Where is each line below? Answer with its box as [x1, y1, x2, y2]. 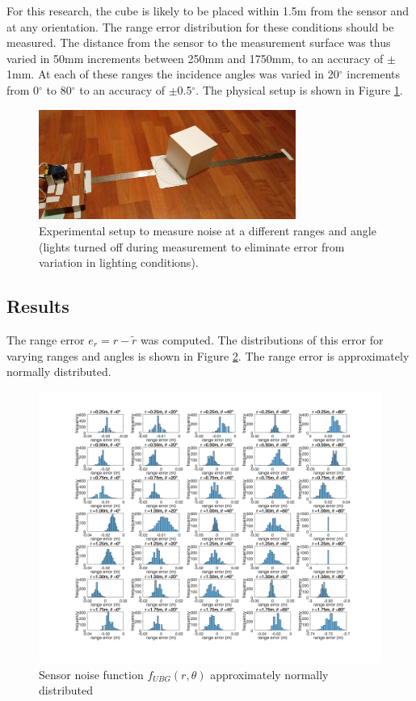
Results [6, 293, 69, 319]
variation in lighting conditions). [39, 254, 199, 271]
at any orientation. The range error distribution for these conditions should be [6, 18, 394, 35]
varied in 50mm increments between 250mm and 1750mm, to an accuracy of [6, 49, 384, 66]
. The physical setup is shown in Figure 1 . [195, 81, 403, 98]
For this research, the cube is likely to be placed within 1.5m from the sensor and [6, 2, 410, 19]
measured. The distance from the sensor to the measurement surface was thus [6, 34, 391, 51]
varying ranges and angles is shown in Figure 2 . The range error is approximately [6, 347, 410, 364]
